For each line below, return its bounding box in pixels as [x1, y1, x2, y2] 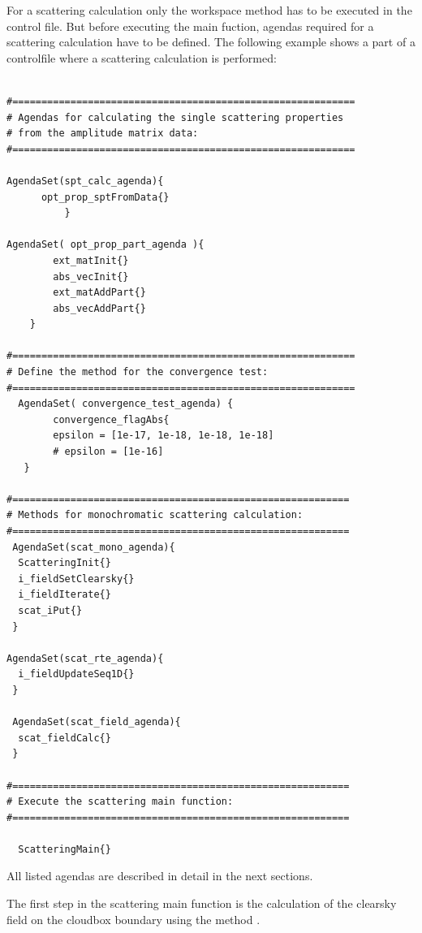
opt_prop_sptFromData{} [41, 191, 170, 203]
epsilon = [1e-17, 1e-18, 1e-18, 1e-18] [53, 430, 274, 442]
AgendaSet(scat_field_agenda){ [12, 716, 181, 728]
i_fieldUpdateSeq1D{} [18, 668, 135, 680]
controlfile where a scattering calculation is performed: [6, 49, 277, 66]
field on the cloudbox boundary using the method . [6, 910, 261, 927]
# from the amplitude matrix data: [6, 127, 199, 140]
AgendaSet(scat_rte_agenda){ [6, 652, 164, 664]
